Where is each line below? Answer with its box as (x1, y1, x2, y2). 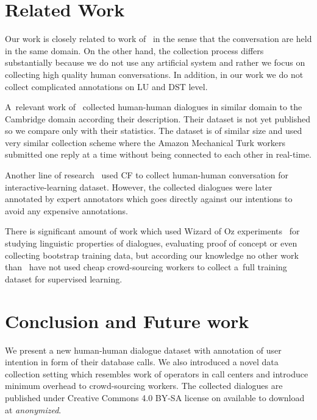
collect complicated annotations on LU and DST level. (5, 80, 208, 93)
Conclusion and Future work (5, 308, 249, 333)
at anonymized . (5, 403, 62, 416)
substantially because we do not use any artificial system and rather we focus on (5, 56, 305, 69)
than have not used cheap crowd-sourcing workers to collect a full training (5, 261, 287, 273)
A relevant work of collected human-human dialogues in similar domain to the (5, 100, 302, 113)
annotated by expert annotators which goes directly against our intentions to (5, 192, 293, 205)
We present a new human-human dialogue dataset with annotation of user (5, 343, 282, 356)
